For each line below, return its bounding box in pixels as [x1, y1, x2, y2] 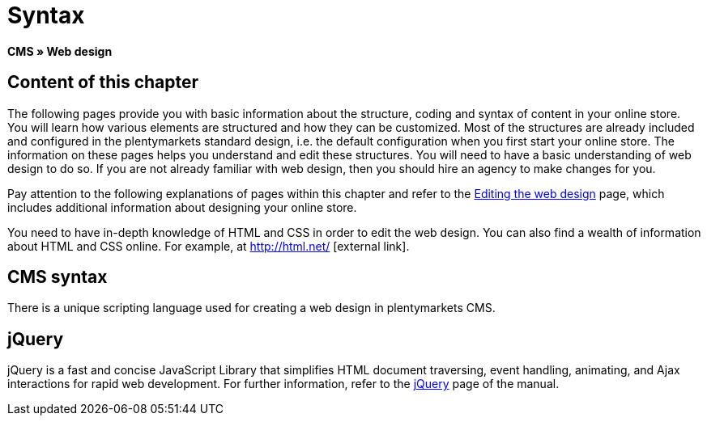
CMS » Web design [7, 44, 113, 58]
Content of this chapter [7, 72, 199, 93]
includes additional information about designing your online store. [7, 200, 357, 214]
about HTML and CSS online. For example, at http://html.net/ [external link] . [7, 238, 410, 253]
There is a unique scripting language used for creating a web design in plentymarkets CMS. [7, 301, 496, 315]
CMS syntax [7, 267, 108, 288]
